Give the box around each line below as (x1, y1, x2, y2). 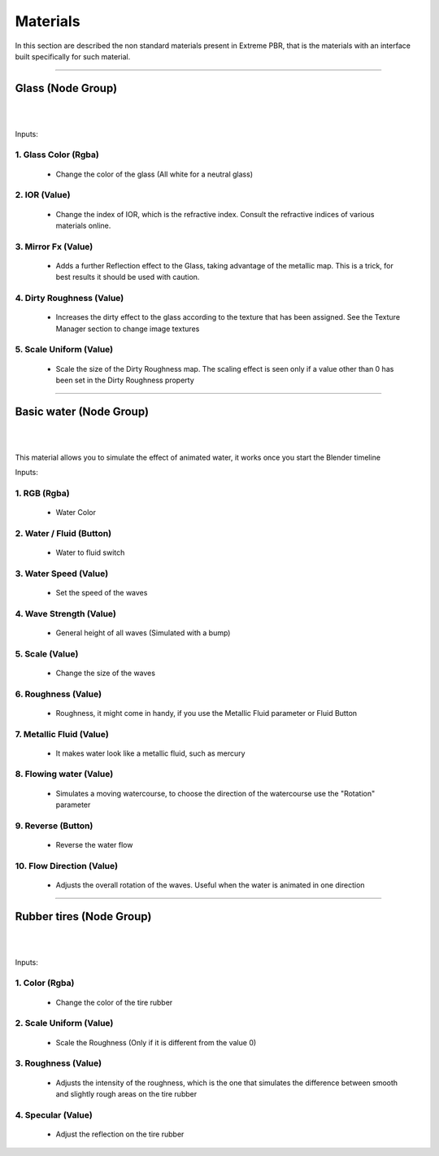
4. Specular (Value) (15, 1109, 93, 1120)
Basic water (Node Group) (15, 404, 150, 418)
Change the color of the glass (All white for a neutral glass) (55, 169, 254, 179)
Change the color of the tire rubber (55, 997, 173, 1007)
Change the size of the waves (55, 668, 156, 678)
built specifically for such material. (15, 51, 131, 61)
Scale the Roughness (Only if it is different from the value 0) (55, 1037, 257, 1047)
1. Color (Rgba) (15, 977, 75, 988)
